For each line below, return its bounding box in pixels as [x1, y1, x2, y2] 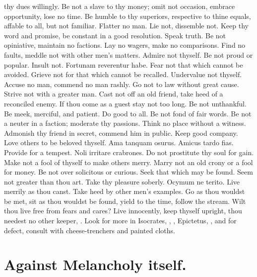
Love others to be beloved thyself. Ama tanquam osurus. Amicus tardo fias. [4, 137, 234, 148]
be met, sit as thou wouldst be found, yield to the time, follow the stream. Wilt [4, 195, 246, 206]
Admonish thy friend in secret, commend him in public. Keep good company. [4, 127, 238, 138]
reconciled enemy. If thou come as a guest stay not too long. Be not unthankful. [4, 98, 247, 108]
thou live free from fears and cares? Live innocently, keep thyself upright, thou [4, 205, 242, 216]
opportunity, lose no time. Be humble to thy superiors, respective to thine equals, [4, 10, 251, 21]
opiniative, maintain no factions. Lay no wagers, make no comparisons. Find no [4, 40, 246, 50]
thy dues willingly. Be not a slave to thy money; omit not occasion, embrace [4, 1, 235, 11]
